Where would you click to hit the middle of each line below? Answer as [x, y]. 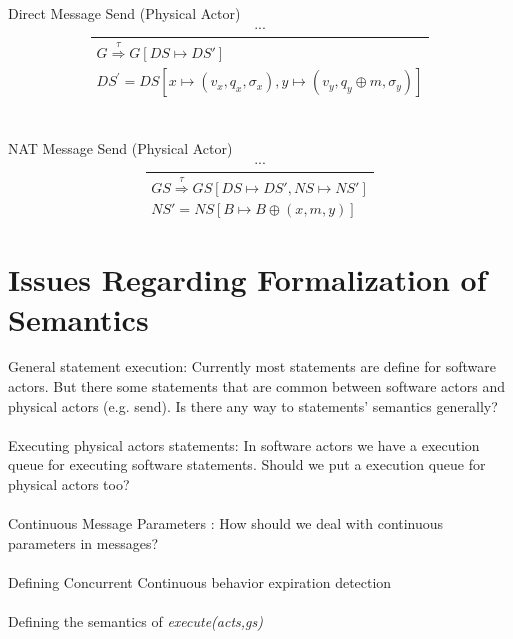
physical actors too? [69, 484]
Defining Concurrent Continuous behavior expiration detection [200, 581]
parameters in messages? [83, 542]
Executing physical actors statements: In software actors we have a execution [244, 444]
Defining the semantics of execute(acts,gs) [135, 621]
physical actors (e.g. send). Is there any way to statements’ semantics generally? [253, 405]
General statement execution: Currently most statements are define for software [252, 366]
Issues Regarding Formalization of [247, 279]
